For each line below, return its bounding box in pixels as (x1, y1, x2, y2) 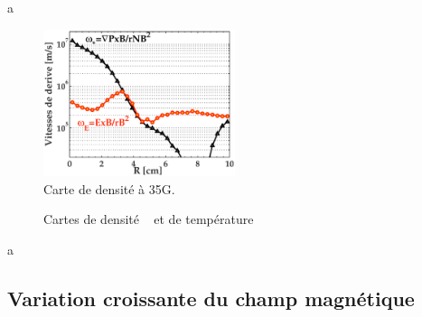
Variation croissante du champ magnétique (7, 284, 415, 312)
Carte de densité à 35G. (43, 179, 175, 198)
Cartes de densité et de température (43, 210, 254, 228)
